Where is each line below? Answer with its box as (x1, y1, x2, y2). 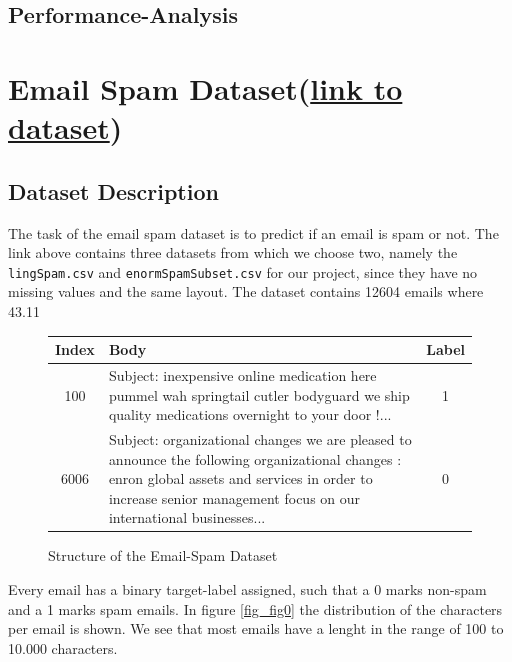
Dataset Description (8, 175, 219, 206)
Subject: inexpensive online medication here (108, 364, 377, 385)
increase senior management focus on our (108, 487, 361, 508)
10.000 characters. (8, 637, 118, 658)
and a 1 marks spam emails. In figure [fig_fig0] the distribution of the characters (8, 598, 503, 619)
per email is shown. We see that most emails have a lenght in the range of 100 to (8, 618, 504, 639)
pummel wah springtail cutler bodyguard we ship (108, 384, 410, 405)
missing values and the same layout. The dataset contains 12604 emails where (8, 281, 484, 302)
